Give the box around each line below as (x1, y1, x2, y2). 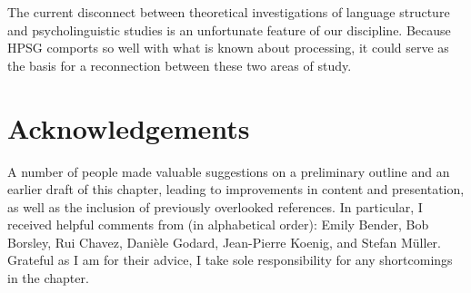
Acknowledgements (7, 109, 250, 146)
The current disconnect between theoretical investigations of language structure (7, 3, 450, 21)
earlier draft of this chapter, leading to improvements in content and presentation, (7, 180, 465, 199)
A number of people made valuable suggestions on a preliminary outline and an (7, 161, 450, 181)
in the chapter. (7, 269, 89, 288)
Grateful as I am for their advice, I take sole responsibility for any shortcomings (7, 250, 453, 269)
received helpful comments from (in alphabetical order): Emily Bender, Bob (7, 215, 429, 234)
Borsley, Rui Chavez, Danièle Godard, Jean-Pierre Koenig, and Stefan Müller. (7, 232, 441, 251)
